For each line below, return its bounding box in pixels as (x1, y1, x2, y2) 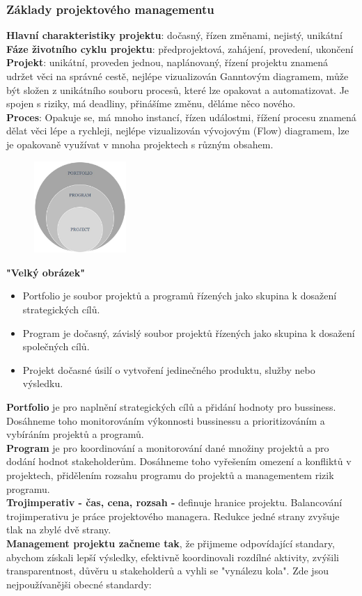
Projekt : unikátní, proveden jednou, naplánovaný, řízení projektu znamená (6, 55, 329, 70)
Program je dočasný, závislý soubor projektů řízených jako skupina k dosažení (22, 325, 355, 340)
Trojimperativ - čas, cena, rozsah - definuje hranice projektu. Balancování (6, 495, 343, 510)
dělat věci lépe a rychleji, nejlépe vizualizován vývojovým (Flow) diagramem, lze (6, 123, 349, 138)
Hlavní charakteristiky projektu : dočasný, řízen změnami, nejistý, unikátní (6, 28, 343, 42)
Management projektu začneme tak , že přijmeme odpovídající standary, (6, 535, 335, 550)
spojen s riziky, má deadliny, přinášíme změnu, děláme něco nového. (6, 96, 296, 111)
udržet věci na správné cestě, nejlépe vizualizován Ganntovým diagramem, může (6, 69, 349, 83)
